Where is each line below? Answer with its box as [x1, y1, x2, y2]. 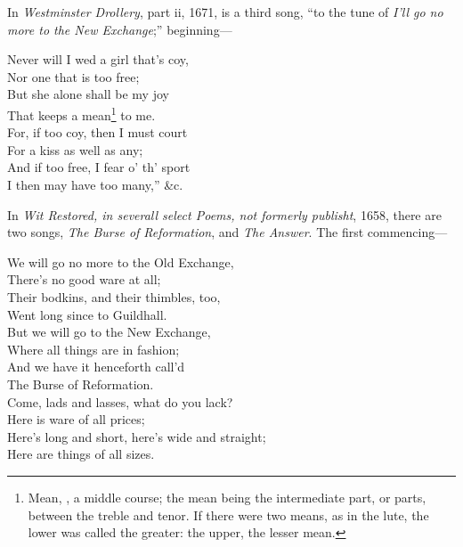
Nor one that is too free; [7, 67, 140, 86]
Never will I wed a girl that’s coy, [7, 50, 189, 69]
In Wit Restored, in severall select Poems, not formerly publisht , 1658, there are [7, 205, 442, 224]
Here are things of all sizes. [7, 445, 155, 463]
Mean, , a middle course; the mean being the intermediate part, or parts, [28, 487, 426, 506]
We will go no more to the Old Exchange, [7, 252, 234, 271]
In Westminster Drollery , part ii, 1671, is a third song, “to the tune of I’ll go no [7, 3, 443, 20]
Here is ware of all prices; [7, 410, 145, 429]
